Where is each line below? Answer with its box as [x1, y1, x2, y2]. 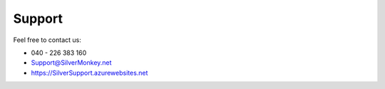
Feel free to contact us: [13, 36, 82, 44]
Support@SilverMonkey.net [31, 58, 112, 67]
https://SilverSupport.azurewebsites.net [31, 68, 148, 77]
